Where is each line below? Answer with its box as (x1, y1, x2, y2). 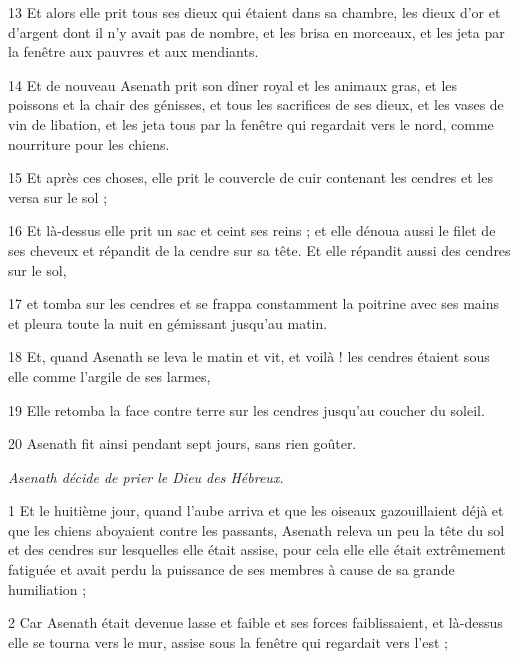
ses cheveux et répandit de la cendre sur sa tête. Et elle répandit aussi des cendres (8, 239, 511, 260)
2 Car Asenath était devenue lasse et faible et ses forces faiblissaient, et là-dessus (8, 612, 503, 633)
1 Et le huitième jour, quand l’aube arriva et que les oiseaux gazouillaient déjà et (8, 500, 504, 521)
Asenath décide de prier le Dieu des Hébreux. (8, 466, 284, 487)
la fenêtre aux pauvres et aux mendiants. (8, 41, 259, 62)
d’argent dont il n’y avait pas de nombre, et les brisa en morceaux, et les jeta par (8, 21, 505, 42)
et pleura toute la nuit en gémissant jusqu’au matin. (8, 312, 328, 333)
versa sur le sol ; (8, 186, 108, 207)
